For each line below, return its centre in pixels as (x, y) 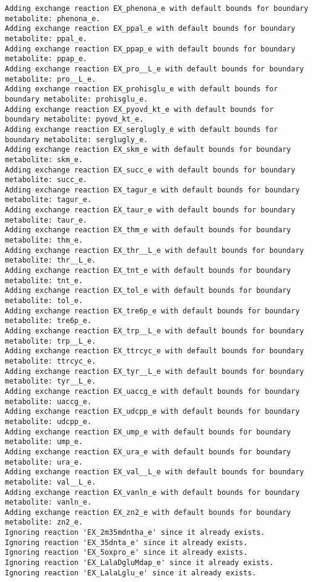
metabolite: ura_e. (44, 462)
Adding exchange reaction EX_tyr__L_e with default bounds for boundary (154, 371)
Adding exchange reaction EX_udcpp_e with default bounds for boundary (152, 412)
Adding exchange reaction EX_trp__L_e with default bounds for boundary (154, 331)
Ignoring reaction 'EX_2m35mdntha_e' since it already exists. (135, 533)
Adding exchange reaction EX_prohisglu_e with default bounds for (142, 89)
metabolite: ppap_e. (46, 59)
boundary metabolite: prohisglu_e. (77, 99)
